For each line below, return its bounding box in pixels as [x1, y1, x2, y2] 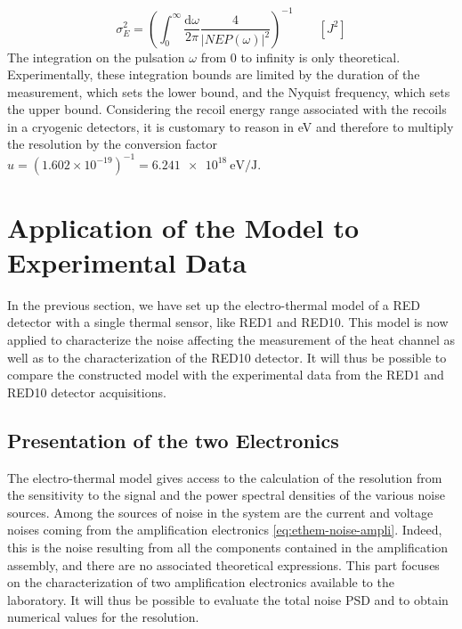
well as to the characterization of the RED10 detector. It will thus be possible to [7, 347, 447, 366]
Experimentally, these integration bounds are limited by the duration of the [7, 65, 420, 84]
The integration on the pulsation [7, 47, 185, 66]
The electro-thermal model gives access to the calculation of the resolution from [7, 468, 442, 486]
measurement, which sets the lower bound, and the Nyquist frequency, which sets [7, 82, 450, 101]
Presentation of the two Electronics [7, 426, 339, 453]
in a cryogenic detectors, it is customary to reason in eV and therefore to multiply [7, 117, 454, 135]
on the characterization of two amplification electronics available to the [7, 573, 394, 592]
